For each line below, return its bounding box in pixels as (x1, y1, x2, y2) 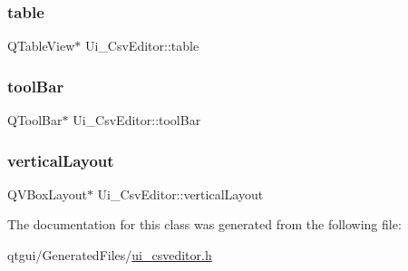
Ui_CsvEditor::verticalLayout (97, 184, 264, 203)
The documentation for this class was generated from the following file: (7, 215, 402, 234)
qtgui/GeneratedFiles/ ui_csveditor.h (7, 246, 212, 265)
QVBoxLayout (7, 184, 87, 203)
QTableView (7, 36, 75, 55)
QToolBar (7, 111, 63, 130)
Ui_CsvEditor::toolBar (73, 111, 201, 130)
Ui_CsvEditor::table (84, 36, 199, 55)
